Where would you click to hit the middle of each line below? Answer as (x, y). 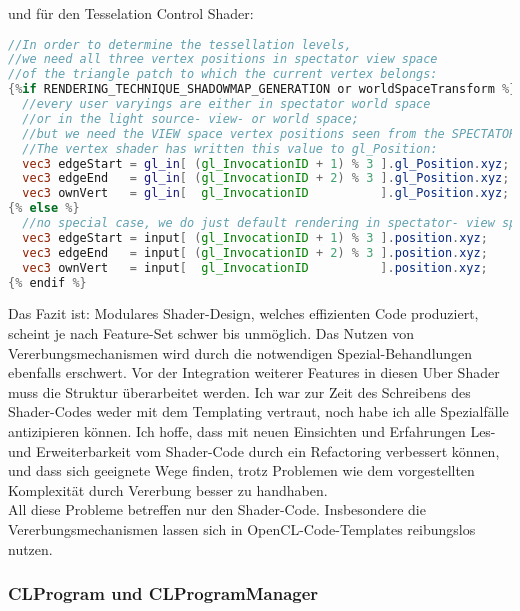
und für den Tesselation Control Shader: (131, 13)
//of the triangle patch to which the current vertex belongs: (223, 74)
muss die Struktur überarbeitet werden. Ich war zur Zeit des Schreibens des (239, 391)
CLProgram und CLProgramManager (163, 593)
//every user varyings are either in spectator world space (226, 104)
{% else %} (44, 208)
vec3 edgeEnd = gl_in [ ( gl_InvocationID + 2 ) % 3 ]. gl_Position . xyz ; (266, 178)
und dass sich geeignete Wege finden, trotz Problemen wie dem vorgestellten (241, 470)
